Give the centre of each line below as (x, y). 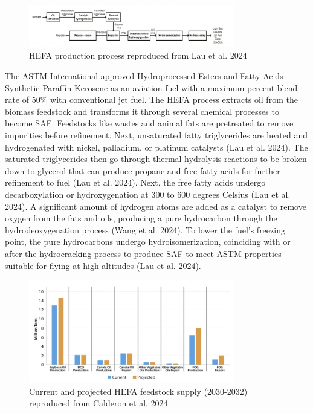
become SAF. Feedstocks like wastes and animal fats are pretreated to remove (149, 123)
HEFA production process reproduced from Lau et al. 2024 (138, 55)
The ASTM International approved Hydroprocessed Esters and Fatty (133, 76)
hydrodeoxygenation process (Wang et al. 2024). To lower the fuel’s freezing (145, 229)
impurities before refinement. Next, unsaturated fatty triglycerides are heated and (156, 135)
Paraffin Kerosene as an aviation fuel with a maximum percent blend (170, 87)
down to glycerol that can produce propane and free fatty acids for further (143, 170)
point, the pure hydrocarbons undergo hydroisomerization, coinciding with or (148, 242)
